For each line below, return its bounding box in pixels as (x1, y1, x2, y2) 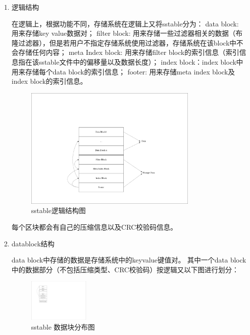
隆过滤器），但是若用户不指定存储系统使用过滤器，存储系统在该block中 (11, 37, 237, 48)
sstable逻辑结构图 (31, 205, 86, 215)
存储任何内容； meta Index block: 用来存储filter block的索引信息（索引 (18, 47, 239, 57)
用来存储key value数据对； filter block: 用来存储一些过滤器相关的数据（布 (11, 28, 243, 38)
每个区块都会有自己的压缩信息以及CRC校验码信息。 (11, 221, 177, 232)
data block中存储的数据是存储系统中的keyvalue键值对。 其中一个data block (11, 255, 246, 265)
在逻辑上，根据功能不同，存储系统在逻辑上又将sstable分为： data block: (11, 18, 239, 28)
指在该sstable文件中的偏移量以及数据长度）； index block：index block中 (18, 56, 243, 67)
